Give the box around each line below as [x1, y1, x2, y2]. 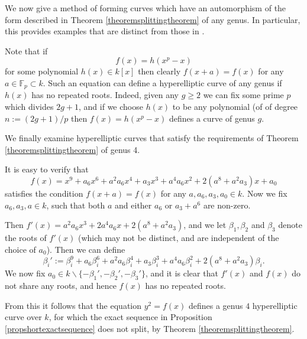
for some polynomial [5, 65, 79, 77]
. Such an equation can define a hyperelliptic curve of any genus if [43, 76, 282, 89]
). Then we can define [46, 243, 125, 255]
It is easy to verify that [5, 163, 89, 175]
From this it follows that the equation [5, 299, 142, 311]
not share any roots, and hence [5, 279, 117, 292]
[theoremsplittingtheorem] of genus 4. [5, 143, 140, 155]
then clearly [138, 65, 181, 77]
